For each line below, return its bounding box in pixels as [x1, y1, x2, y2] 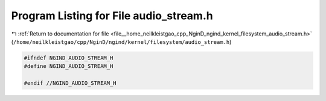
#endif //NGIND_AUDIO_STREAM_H [24, 80, 117, 87]
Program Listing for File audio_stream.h [11, 9, 214, 22]
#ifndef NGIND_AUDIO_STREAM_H [24, 54, 113, 61]
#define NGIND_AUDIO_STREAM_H [24, 63, 113, 70]
